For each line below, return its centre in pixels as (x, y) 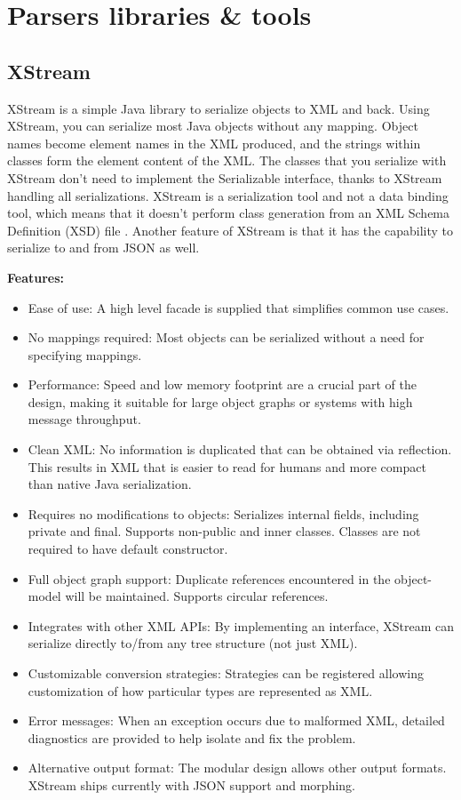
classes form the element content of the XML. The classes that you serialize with (227, 160)
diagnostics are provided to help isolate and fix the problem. (192, 737)
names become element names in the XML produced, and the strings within (214, 143)
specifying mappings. (85, 354)
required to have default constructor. (128, 549)
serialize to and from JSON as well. (103, 248)
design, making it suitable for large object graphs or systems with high (220, 401)
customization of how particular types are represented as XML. (200, 690)
